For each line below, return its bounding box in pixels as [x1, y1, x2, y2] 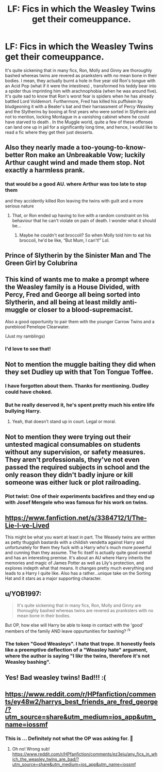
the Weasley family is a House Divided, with [5, 283, 140, 291]
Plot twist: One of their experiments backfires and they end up [5, 493, 155, 500]
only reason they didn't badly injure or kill [5, 470, 133, 479]
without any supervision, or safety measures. [5, 448, 146, 456]
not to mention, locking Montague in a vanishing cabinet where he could [5, 114, 149, 119]
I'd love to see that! [5, 345, 51, 352]
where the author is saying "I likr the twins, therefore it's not [5, 652, 150, 659]
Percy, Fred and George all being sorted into [5, 290, 141, 299]
